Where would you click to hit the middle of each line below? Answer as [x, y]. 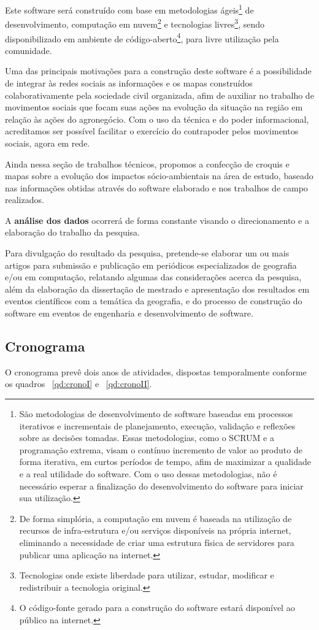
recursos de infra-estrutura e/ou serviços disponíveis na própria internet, [155, 530]
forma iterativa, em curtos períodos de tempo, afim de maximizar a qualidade [165, 462]
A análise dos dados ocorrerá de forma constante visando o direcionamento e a [157, 220]
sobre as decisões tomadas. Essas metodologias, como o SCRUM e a [147, 438]
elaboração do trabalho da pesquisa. [72, 232]
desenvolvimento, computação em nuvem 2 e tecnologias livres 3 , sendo [135, 23]
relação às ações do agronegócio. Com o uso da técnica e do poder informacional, [157, 119]
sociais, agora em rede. [48, 143]
